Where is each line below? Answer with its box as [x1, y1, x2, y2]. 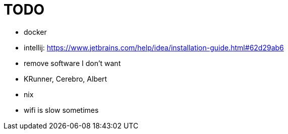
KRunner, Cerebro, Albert [24, 74, 107, 83]
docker [24, 27, 47, 36]
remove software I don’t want [24, 58, 121, 68]
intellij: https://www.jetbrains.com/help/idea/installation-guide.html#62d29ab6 [24, 43, 284, 52]
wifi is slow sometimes [24, 105, 99, 114]
